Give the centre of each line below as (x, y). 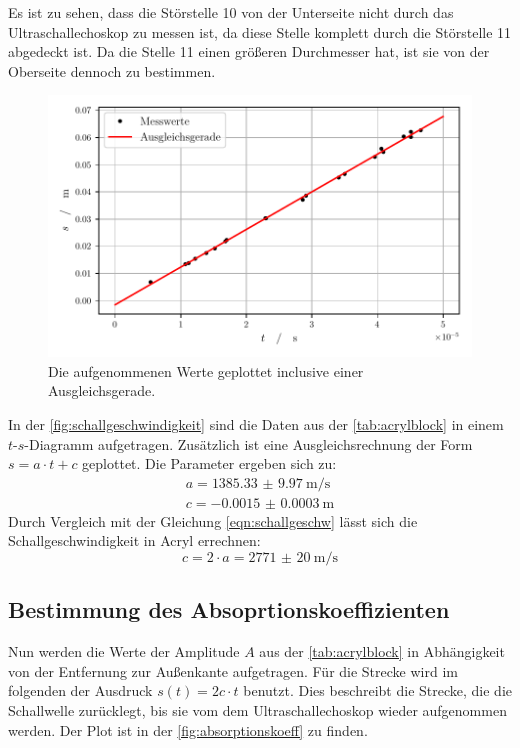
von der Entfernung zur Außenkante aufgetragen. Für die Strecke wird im (233, 670)
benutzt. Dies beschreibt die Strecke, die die (377, 690)
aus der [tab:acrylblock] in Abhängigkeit (382, 651)
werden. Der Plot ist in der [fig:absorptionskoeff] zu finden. (188, 729)
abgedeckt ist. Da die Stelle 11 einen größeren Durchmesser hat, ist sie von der (249, 51)
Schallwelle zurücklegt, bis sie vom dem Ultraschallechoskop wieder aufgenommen (257, 709)
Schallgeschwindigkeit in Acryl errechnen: (134, 540)
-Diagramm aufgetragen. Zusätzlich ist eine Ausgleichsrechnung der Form (248, 443)
